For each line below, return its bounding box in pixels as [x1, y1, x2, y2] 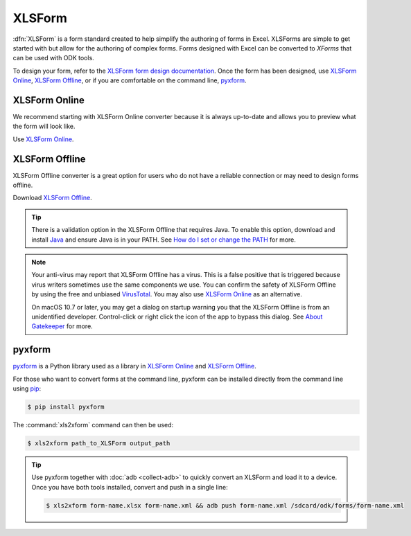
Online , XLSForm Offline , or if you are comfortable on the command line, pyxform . [12, 76, 247, 84]
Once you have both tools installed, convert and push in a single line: [31, 483, 228, 491]
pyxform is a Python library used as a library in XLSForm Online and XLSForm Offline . [12, 362, 256, 370]
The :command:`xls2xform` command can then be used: [12, 421, 173, 429]
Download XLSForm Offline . [12, 194, 93, 202]
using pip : [12, 384, 42, 393]
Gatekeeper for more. [31, 322, 93, 330]
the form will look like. [12, 122, 76, 131]
